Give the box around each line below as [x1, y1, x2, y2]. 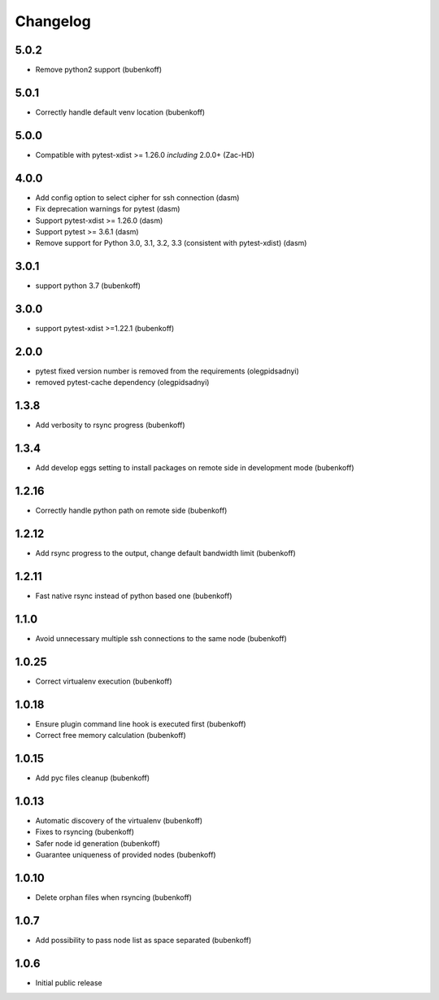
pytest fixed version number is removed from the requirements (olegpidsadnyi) [35, 366, 300, 376]
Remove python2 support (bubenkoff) [35, 65, 163, 75]
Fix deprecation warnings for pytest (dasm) [35, 204, 180, 214]
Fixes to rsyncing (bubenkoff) [35, 827, 134, 837]
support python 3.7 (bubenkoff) [35, 281, 141, 290]
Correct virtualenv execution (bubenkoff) [35, 676, 172, 686]
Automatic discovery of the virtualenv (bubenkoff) [35, 815, 203, 825]
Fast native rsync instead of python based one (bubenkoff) [35, 591, 233, 600]
